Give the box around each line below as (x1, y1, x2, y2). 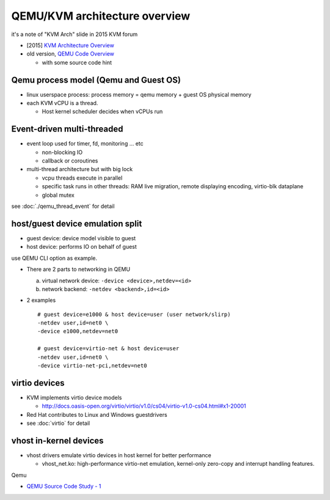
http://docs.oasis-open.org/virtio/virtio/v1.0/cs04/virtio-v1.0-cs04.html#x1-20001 (42, 402, 247, 410)
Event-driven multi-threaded (11, 124, 123, 134)
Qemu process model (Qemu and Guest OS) (11, 75, 182, 85)
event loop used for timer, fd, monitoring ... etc (26, 140, 144, 147)
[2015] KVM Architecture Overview (26, 42, 114, 49)
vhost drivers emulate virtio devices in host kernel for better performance (26, 452, 211, 459)
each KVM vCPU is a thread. (26, 100, 98, 107)
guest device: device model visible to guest (26, 234, 136, 241)
